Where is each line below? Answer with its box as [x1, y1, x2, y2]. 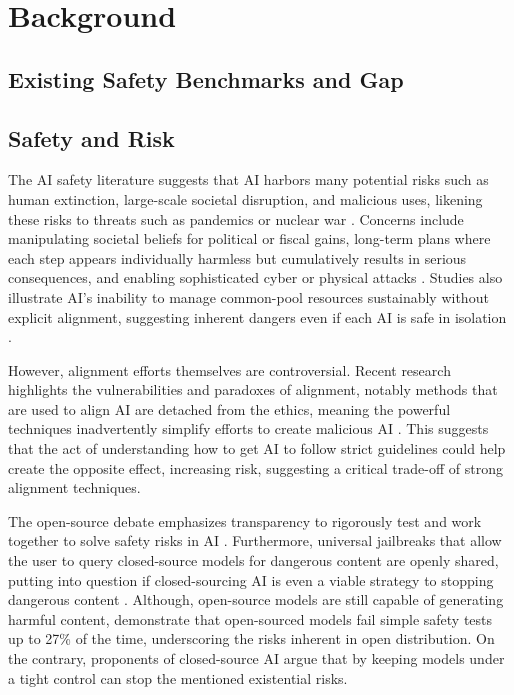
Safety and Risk [8, 122, 175, 153]
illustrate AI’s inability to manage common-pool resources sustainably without [8, 286, 489, 307]
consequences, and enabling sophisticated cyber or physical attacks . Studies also [8, 267, 503, 288]
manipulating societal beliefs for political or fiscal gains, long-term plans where [8, 228, 491, 249]
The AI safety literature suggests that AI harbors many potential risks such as [8, 169, 489, 190]
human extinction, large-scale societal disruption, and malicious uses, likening [8, 188, 483, 209]
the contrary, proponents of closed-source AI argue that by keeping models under [8, 648, 505, 669]
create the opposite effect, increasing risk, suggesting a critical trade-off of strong [8, 457, 503, 478]
